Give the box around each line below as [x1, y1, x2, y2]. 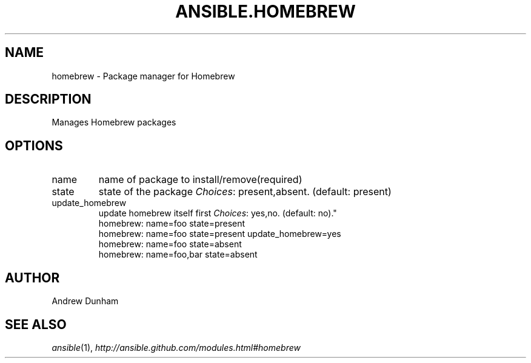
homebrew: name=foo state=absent [98, 239, 242, 250]
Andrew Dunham [52, 296, 119, 307]
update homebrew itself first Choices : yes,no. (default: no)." [98, 208, 337, 219]
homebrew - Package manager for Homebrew [52, 70, 235, 81]
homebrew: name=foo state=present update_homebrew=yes [98, 228, 341, 239]
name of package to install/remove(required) [98, 173, 302, 186]
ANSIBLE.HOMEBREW [175, 1, 356, 22]
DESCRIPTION [5, 92, 92, 107]
